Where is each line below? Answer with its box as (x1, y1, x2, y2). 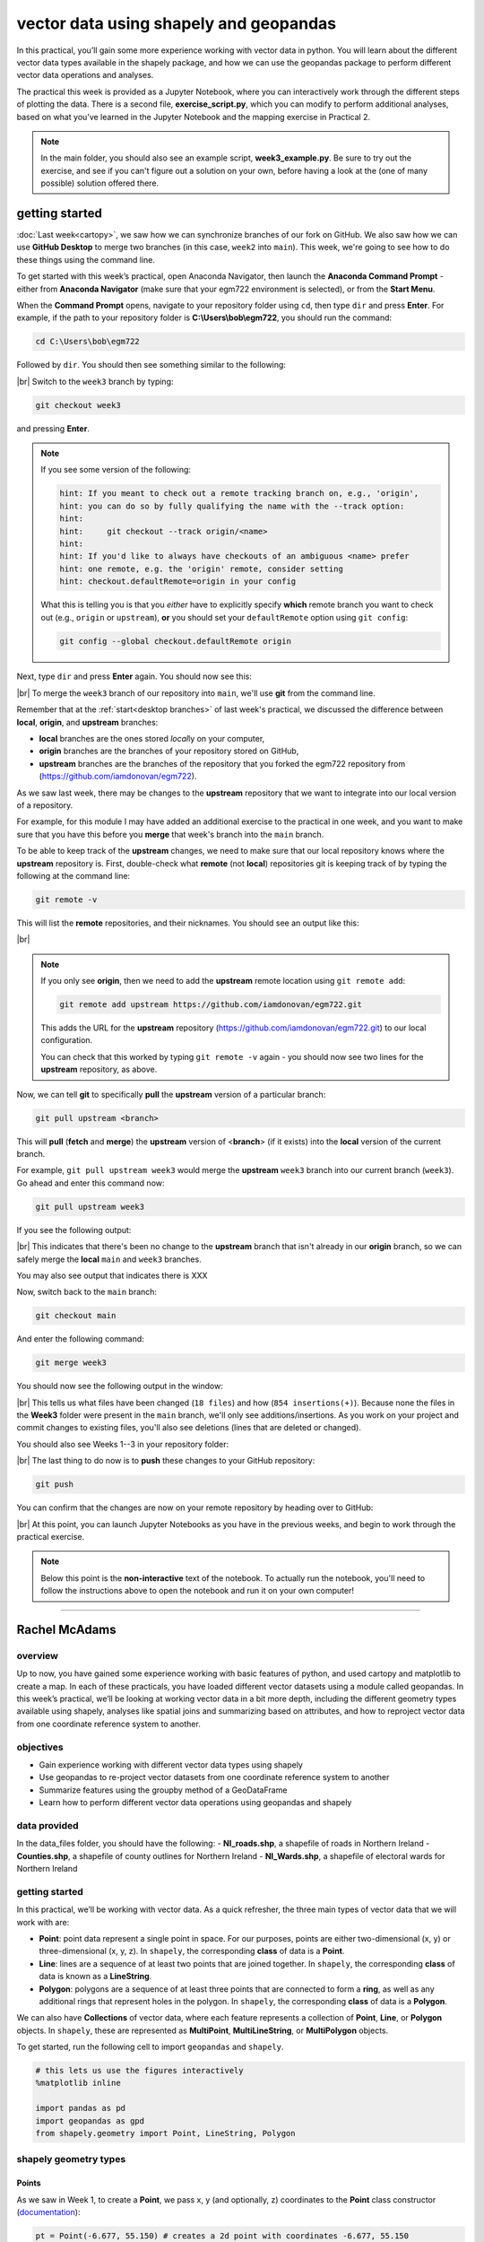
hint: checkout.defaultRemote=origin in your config (59, 577, 297, 587)
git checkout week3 (35, 400, 121, 410)
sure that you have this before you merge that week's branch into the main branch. (16, 829, 324, 839)
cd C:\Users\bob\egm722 (35, 336, 141, 347)
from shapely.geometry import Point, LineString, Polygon (35, 2128, 296, 2139)
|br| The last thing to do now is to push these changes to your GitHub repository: (16, 1456, 315, 1466)
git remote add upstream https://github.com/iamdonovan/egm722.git (59, 1000, 363, 1010)
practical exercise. (16, 1531, 85, 1542)
